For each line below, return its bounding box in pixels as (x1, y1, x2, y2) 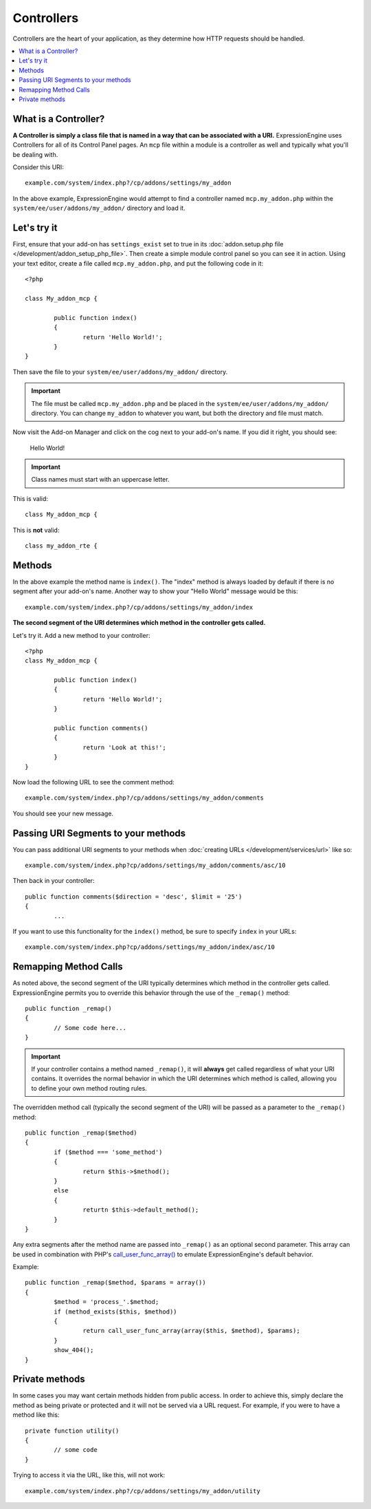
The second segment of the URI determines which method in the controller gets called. (12, 619, 266, 627)
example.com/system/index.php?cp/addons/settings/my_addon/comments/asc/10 (25, 861, 286, 870)
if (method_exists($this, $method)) (54, 1307, 178, 1316)
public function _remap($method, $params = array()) (25, 1278, 206, 1287)
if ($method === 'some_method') (54, 1148, 163, 1156)
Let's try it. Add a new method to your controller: (12, 631, 150, 639)
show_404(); (54, 1346, 94, 1354)
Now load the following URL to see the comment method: (12, 778, 175, 786)
